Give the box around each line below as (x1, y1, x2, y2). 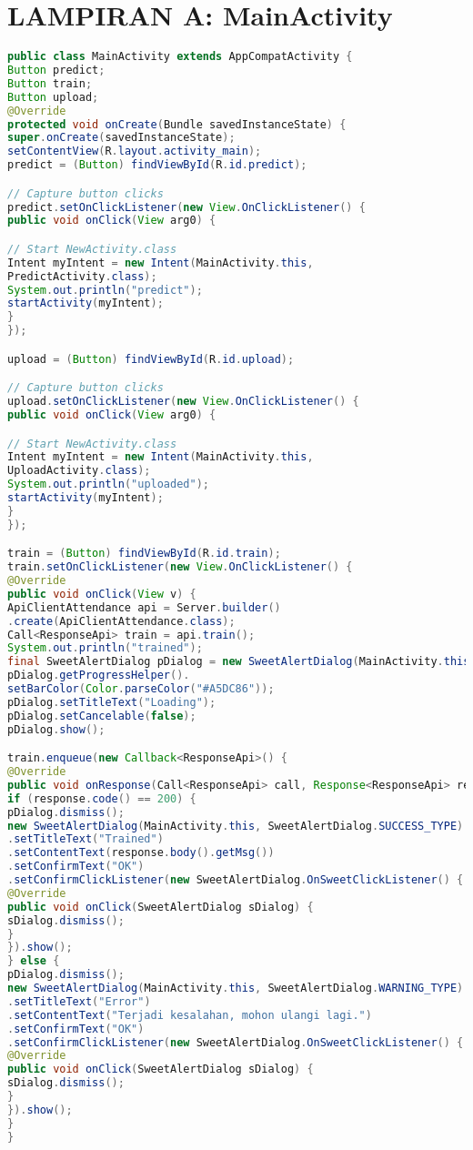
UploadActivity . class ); (7, 464, 151, 478)
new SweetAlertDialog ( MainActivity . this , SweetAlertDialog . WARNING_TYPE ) (7, 982, 464, 995)
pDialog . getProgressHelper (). (7, 669, 190, 682)
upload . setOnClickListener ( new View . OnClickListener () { (7, 395, 359, 409)
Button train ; (7, 76, 93, 90)
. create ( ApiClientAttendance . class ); (7, 614, 236, 628)
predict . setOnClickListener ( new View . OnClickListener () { (7, 200, 366, 214)
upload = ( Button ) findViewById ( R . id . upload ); (7, 352, 295, 366)
